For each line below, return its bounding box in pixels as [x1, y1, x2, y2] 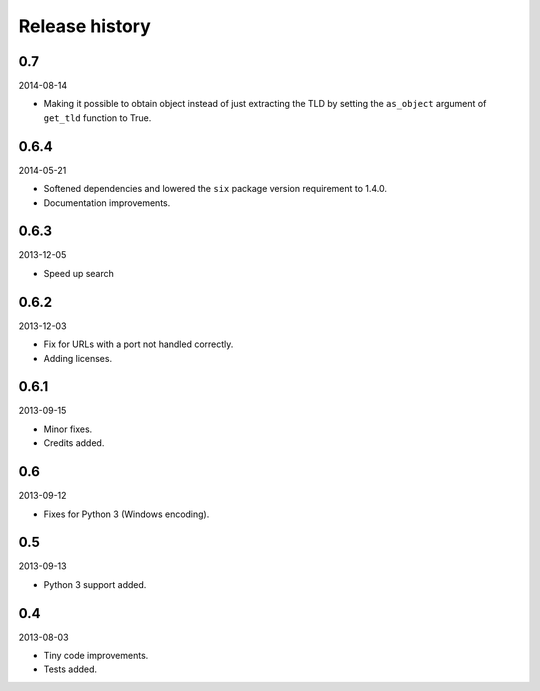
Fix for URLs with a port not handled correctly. [43, 338, 234, 350]
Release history [18, 15, 152, 37]
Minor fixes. [43, 423, 93, 435]
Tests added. [43, 663, 98, 675]
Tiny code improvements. [43, 650, 149, 662]
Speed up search [43, 267, 115, 279]
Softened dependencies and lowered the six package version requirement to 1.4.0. [43, 183, 388, 195]
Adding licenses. [43, 352, 113, 364]
